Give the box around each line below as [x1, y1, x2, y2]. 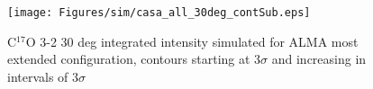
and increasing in [271, 49, 367, 68]
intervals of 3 [7, 67, 79, 85]
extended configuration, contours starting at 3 [7, 49, 261, 68]
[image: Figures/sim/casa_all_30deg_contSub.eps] [7, 6, 311, 19]
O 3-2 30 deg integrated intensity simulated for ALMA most [25, 31, 359, 50]
